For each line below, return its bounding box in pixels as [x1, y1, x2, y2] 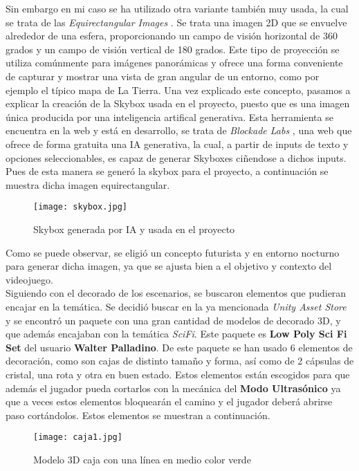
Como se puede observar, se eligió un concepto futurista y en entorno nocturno [6, 245, 340, 259]
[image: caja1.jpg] [33, 432, 122, 443]
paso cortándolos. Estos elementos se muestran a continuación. [6, 407, 270, 422]
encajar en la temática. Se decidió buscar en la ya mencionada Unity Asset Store [6, 299, 347, 313]
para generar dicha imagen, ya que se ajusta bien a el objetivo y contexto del [6, 259, 332, 273]
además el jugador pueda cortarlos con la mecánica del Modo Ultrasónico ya [6, 380, 341, 395]
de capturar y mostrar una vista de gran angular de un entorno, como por [6, 68, 320, 83]
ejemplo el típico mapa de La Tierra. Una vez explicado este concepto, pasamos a [6, 82, 351, 97]
